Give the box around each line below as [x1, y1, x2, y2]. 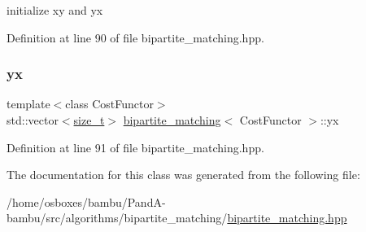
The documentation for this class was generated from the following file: [7, 166, 360, 183]
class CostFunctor [65, 95, 154, 112]
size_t [73, 112, 105, 128]
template [7, 95, 50, 112]
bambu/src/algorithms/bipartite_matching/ [7, 209, 228, 226]
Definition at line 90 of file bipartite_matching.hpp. [7, 28, 264, 46]
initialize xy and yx [7, 2, 103, 18]
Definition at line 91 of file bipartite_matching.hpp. [7, 138, 264, 155]
